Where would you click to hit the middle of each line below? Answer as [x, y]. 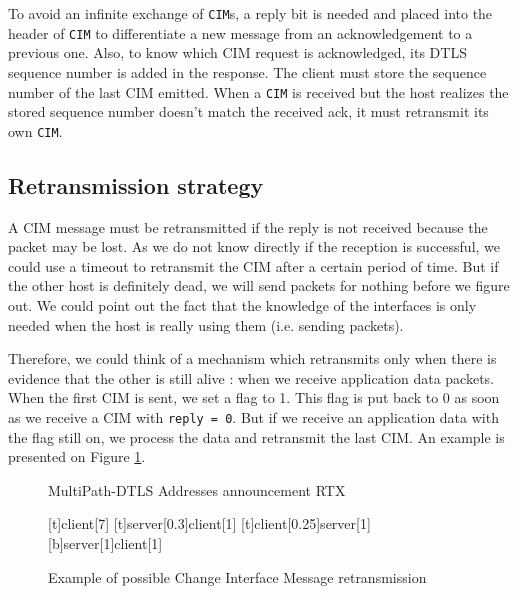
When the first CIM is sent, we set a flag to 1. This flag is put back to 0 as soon [254, 397]
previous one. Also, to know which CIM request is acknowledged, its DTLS [237, 52]
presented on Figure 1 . [77, 456]
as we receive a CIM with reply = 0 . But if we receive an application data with [253, 416]
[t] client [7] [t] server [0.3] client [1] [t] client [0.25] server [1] [209, 523]
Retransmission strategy [136, 184]
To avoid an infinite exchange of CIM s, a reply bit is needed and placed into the [250, 13]
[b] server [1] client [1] [105, 542]
